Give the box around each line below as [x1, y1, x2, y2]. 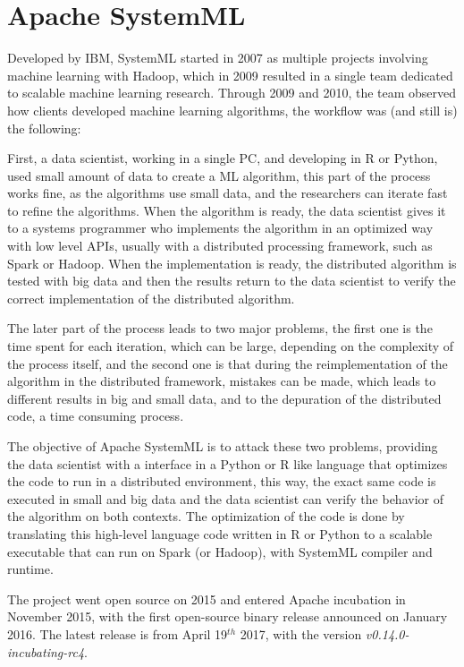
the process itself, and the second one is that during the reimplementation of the [7, 354, 448, 372]
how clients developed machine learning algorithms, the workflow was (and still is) [7, 100, 458, 119]
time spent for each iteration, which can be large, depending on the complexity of [7, 337, 454, 355]
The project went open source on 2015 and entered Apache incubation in [7, 589, 406, 608]
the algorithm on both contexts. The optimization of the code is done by [7, 507, 405, 526]
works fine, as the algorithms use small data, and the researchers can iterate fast [7, 184, 448, 202]
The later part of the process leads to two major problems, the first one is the [7, 319, 433, 338]
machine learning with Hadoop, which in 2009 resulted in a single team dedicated [7, 65, 453, 84]
